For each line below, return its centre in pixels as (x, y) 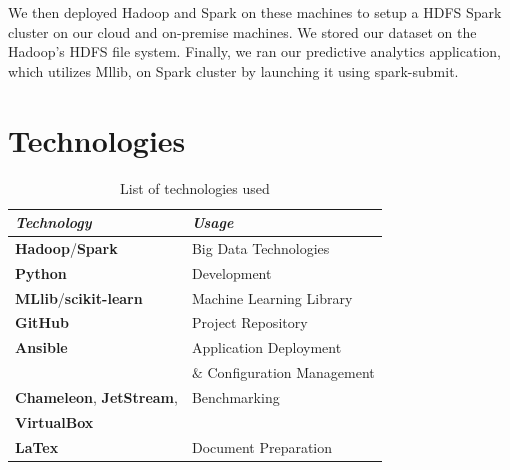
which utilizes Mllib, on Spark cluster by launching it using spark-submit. (233, 70)
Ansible (41, 347)
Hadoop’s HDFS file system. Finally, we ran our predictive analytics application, (254, 51)
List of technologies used (195, 187)
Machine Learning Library (272, 297)
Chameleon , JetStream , (96, 397)
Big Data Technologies (260, 247)
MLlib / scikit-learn (79, 297)
